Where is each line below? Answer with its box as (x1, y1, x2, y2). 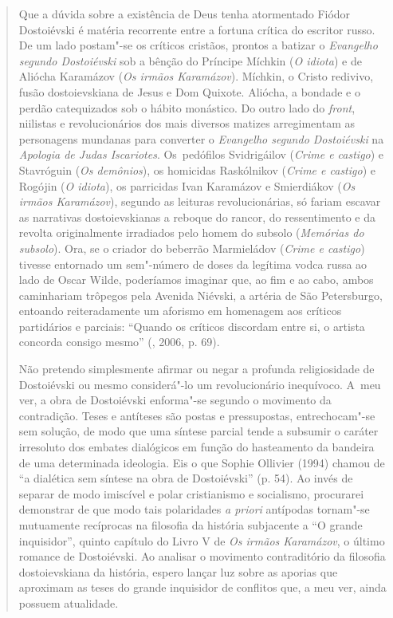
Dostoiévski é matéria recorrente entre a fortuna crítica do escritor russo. (18, 21, 375, 37)
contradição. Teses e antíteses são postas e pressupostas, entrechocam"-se (18, 407, 375, 423)
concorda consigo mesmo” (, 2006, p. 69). (18, 333, 220, 350)
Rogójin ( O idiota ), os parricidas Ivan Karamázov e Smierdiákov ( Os (18, 177, 356, 194)
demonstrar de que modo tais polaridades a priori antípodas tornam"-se (18, 501, 370, 518)
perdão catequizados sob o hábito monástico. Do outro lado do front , (18, 99, 356, 116)
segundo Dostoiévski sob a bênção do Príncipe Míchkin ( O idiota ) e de (18, 52, 362, 69)
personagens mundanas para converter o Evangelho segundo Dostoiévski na (18, 130, 384, 147)
